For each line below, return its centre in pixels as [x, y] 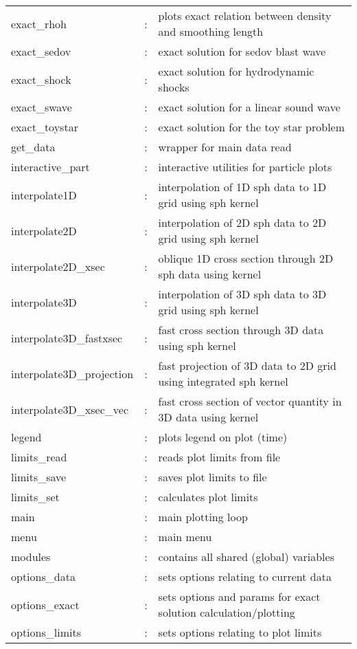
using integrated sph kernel [223, 381]
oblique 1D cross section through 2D [246, 258]
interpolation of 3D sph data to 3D [242, 294]
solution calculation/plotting [227, 612]
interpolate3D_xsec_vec [70, 409]
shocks [174, 87]
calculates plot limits [208, 497]
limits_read [39, 457]
